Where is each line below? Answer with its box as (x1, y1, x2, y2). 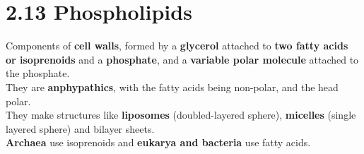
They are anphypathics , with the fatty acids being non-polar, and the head (6, 79, 339, 94)
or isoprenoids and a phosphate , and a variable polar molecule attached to (6, 52, 359, 66)
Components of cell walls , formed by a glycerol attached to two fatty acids (6, 38, 348, 53)
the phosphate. (6, 66, 70, 81)
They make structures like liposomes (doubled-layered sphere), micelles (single (6, 107, 356, 122)
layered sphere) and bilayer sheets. (6, 121, 155, 136)
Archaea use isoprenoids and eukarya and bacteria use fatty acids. (6, 135, 311, 150)
